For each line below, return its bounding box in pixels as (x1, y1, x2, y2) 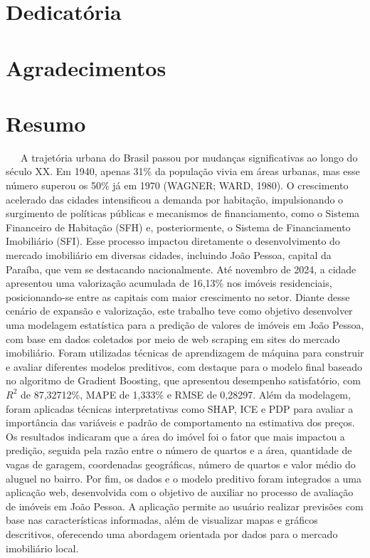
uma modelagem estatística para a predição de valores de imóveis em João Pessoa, (6, 317, 364, 332)
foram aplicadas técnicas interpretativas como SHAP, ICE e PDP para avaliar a (6, 401, 354, 416)
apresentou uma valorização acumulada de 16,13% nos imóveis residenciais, (6, 275, 332, 290)
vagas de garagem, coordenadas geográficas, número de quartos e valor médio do (6, 456, 356, 471)
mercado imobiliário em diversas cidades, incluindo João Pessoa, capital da (6, 248, 332, 263)
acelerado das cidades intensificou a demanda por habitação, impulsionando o (6, 191, 344, 206)
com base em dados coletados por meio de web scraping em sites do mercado (6, 331, 340, 346)
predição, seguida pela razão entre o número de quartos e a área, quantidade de (6, 443, 352, 458)
